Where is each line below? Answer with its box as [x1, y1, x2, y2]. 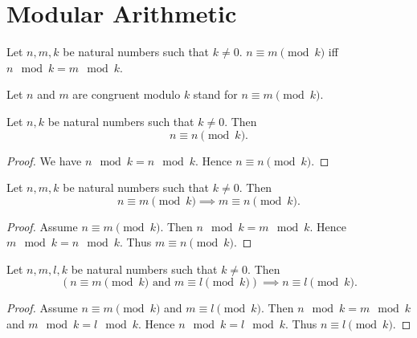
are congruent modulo [72, 86, 181, 103]
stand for [193, 86, 238, 103]
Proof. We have [6, 152, 82, 169]
